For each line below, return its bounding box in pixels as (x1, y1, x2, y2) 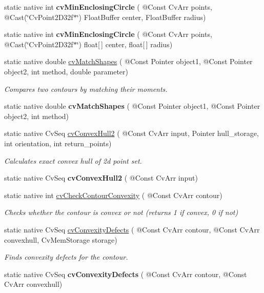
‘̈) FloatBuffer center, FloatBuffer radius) (76, 11, 206, 22)
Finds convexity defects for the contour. (4, 251, 128, 262)
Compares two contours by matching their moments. (4, 83, 168, 94)
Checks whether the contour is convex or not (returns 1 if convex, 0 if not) (4, 207, 238, 218)
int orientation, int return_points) (4, 138, 112, 148)
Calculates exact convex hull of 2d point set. (4, 155, 142, 166)
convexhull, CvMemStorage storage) (4, 234, 117, 245)
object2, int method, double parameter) (4, 66, 128, 76)
